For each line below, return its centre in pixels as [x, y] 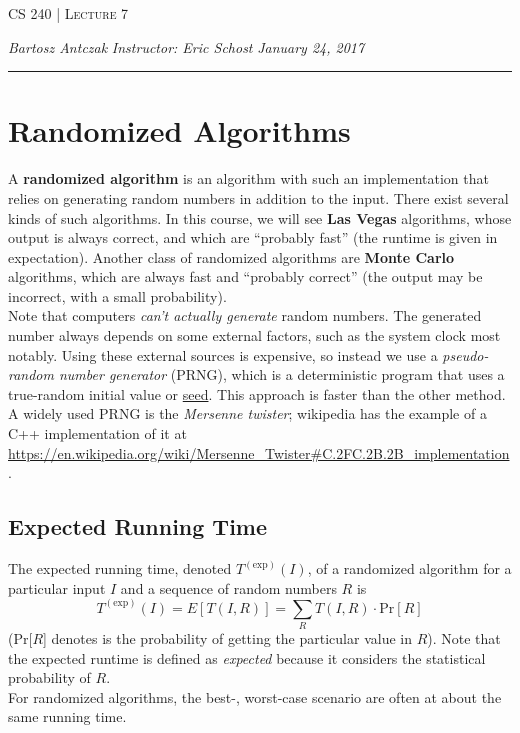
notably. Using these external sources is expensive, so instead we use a [223, 354]
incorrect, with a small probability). [117, 295]
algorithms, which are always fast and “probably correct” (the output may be [245, 276]
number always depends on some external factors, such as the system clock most [254, 335]
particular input [57, 587]
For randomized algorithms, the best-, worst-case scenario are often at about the [255, 696]
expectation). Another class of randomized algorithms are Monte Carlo [231, 256]
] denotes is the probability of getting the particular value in [227, 637]
